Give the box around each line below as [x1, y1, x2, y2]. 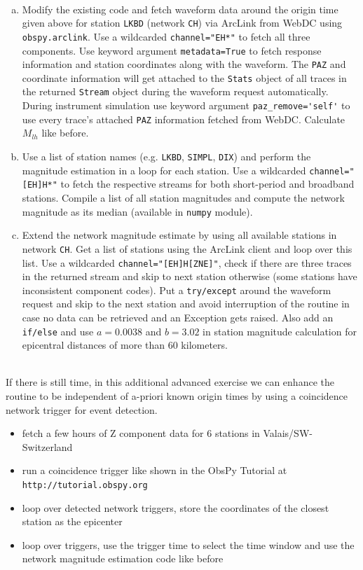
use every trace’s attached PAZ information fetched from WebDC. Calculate [22, 111, 345, 126]
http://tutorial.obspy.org [22, 480, 148, 490]
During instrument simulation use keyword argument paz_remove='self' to [22, 98, 350, 113]
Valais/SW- [263, 426, 313, 440]
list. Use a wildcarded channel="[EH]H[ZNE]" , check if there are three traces [22, 255, 352, 270]
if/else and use [22, 324, 94, 338]
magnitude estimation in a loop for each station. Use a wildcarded [22, 162, 306, 177]
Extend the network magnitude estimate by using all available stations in [22, 228, 337, 242]
